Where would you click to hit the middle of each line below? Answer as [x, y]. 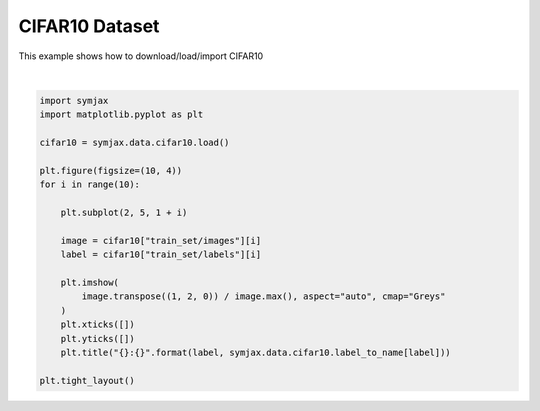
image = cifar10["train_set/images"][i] [161, 240]
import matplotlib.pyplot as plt [121, 114]
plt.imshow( [90, 282]
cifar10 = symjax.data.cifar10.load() [134, 143]
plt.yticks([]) [97, 338]
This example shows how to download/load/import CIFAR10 [141, 56]
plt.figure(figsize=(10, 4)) [111, 170]
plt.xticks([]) [97, 324]
